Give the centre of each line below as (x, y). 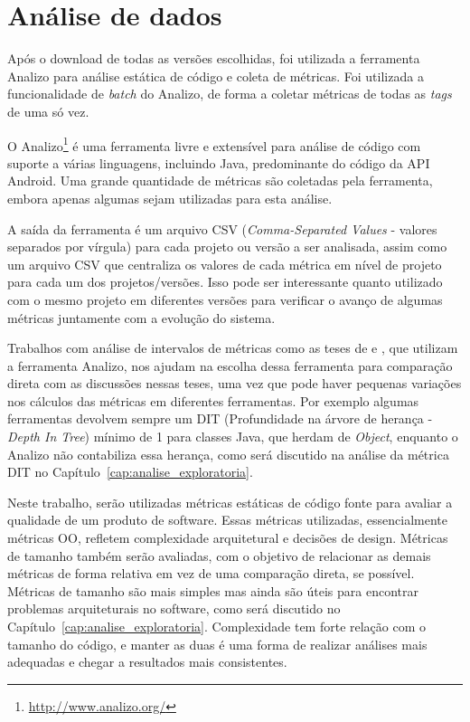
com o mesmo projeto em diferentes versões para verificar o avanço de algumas (225, 299)
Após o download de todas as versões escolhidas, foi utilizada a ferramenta (214, 58)
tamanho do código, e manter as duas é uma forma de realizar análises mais (217, 644)
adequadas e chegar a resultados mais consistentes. (147, 662)
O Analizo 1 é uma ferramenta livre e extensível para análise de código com (214, 144)
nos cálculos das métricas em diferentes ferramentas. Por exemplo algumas (213, 400)
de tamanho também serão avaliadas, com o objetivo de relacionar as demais (219, 555)
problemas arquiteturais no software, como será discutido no (174, 608)
